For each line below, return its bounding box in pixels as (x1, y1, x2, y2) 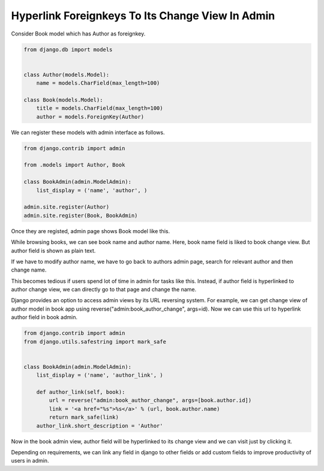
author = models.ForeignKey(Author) (36, 113, 144, 120)
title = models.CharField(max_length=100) (36, 105, 163, 112)
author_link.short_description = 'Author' (36, 422, 163, 429)
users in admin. (11, 457, 49, 464)
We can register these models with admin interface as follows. (11, 129, 165, 136)
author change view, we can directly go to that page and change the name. (11, 286, 197, 293)
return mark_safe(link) (49, 414, 119, 421)
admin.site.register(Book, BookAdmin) (23, 212, 138, 219)
